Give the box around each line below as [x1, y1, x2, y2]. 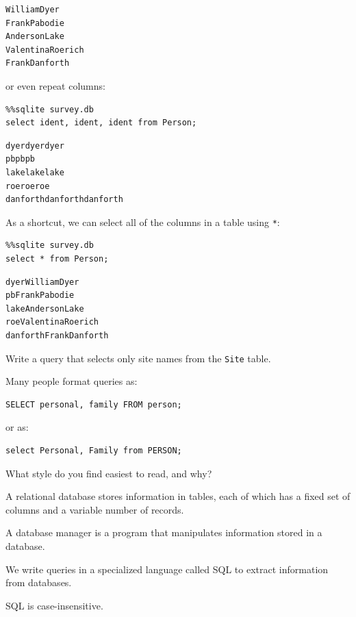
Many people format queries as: [5, 374, 138, 388]
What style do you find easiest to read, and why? [5, 466, 212, 480]
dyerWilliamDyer [5, 277, 79, 287]
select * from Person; [5, 253, 109, 264]
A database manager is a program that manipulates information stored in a [5, 525, 322, 540]
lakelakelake [5, 167, 64, 177]
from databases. [5, 575, 72, 590]
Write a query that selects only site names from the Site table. [5, 351, 271, 365]
